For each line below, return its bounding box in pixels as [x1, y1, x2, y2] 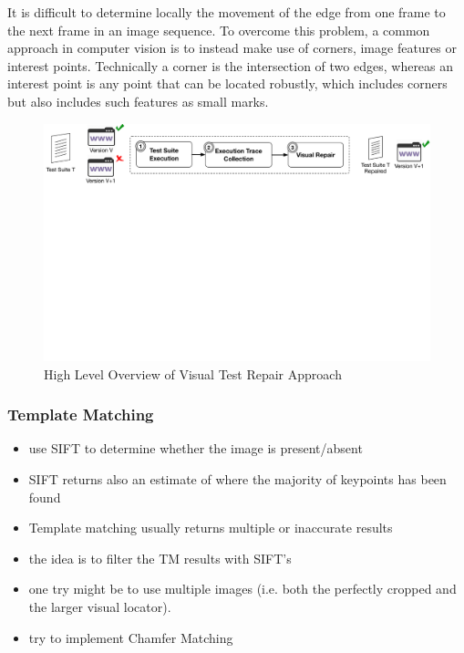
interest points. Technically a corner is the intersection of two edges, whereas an [7, 56, 454, 75]
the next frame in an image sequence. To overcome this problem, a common [7, 20, 430, 39]
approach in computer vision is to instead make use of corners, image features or [7, 38, 457, 57]
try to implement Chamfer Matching [28, 627, 233, 647]
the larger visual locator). [28, 596, 171, 616]
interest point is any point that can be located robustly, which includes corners [7, 74, 448, 93]
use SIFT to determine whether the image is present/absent [28, 439, 363, 458]
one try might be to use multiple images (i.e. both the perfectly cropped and [28, 579, 457, 598]
